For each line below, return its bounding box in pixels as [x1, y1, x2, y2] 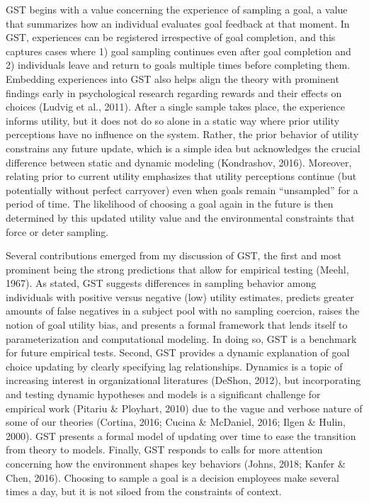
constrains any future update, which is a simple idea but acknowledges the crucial [6, 140, 361, 155]
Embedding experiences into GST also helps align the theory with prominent [6, 71, 339, 86]
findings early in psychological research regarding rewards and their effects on [6, 85, 342, 100]
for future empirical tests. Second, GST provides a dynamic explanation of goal [6, 345, 350, 360]
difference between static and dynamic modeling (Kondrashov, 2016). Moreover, [6, 154, 352, 169]
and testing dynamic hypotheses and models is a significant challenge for [6, 387, 321, 402]
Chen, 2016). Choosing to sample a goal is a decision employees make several [6, 470, 339, 485]
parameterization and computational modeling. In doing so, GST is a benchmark [6, 331, 357, 346]
